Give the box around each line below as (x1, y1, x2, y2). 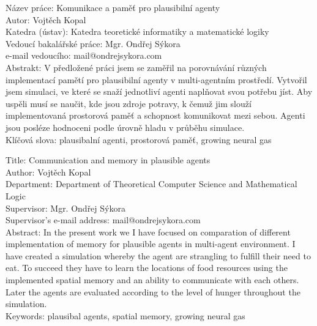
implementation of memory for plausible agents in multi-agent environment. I (6, 237, 296, 250)
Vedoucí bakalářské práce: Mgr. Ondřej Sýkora (6, 37, 181, 50)
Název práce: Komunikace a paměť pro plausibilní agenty (6, 1, 220, 13)
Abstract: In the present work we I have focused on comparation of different (6, 225, 291, 238)
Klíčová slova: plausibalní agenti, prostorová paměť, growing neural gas (6, 133, 272, 146)
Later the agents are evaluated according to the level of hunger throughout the (6, 285, 300, 298)
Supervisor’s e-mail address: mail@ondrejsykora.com (6, 213, 201, 226)
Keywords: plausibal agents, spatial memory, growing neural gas (6, 309, 245, 322)
